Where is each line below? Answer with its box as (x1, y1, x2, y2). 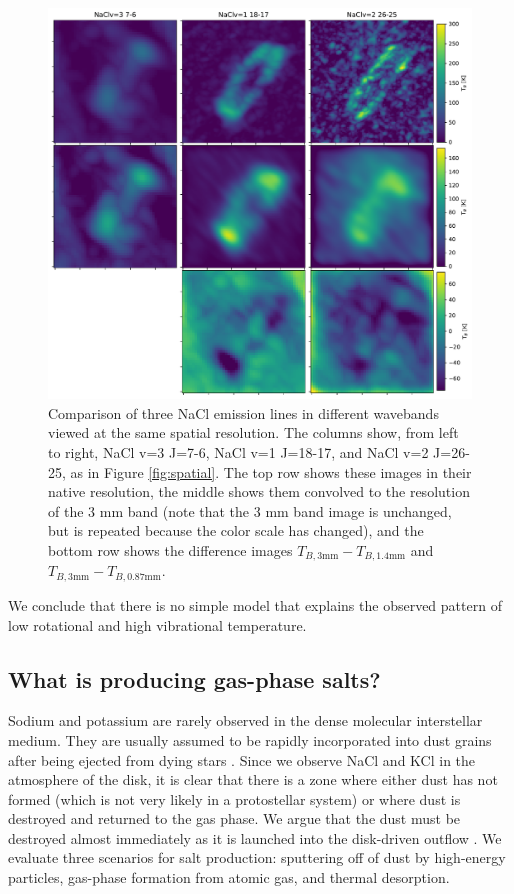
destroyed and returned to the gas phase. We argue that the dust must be (8, 808, 461, 829)
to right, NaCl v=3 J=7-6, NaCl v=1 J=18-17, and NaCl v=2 (48, 442, 429, 463)
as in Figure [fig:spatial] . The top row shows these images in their (70, 461, 472, 482)
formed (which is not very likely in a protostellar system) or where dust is (8, 788, 461, 809)
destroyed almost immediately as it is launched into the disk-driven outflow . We (8, 827, 502, 848)
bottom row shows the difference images (48, 540, 293, 561)
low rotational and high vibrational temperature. (8, 614, 307, 635)
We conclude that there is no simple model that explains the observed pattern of (8, 594, 502, 615)
